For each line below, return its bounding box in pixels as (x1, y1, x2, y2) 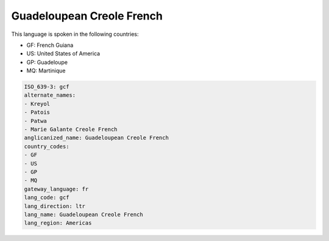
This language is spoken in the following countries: (11, 30, 139, 38)
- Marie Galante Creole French (24, 126, 118, 133)
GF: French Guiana (26, 41, 74, 49)
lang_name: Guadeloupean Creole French (24, 211, 143, 218)
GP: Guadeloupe (26, 58, 68, 66)
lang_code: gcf (24, 194, 69, 201)
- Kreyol (24, 100, 51, 107)
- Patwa (24, 117, 47, 124)
